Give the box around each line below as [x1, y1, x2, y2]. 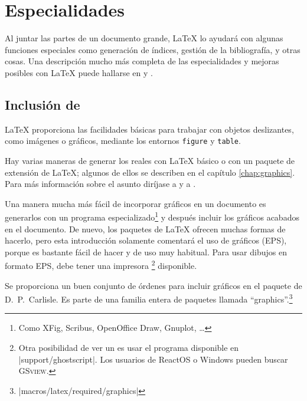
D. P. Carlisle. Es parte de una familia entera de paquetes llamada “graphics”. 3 [5, 291, 293, 305]
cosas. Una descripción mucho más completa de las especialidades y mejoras [5, 55, 279, 67]
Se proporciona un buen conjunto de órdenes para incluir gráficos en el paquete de [5, 279, 302, 291]
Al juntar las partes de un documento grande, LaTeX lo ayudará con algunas [5, 32, 283, 44]
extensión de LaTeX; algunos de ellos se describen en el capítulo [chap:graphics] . [5, 166, 295, 178]
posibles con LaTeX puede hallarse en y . [5, 66, 153, 78]
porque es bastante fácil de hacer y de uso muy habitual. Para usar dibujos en [5, 245, 287, 258]
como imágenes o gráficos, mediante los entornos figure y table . [5, 134, 241, 147]
